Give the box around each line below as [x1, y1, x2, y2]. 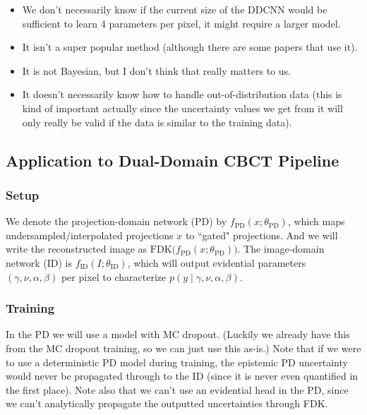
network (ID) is [6, 255, 73, 270]
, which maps [287, 214, 345, 229]
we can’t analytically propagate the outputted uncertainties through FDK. [6, 396, 328, 411]
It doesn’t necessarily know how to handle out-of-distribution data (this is [22, 87, 342, 102]
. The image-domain [237, 241, 325, 256]
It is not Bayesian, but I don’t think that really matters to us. [22, 63, 291, 78]
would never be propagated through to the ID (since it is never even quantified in [6, 368, 359, 383]
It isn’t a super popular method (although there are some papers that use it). [22, 40, 358, 54]
